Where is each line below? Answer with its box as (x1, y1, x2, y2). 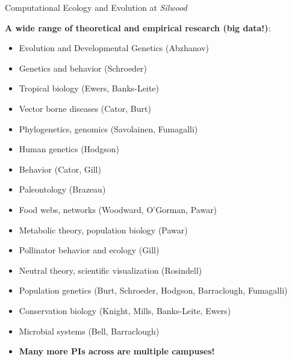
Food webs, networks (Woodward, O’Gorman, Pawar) (19, 203, 217, 215)
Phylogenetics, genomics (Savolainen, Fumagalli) (19, 122, 198, 135)
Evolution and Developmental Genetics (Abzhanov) (19, 42, 209, 54)
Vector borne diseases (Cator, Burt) (19, 102, 151, 114)
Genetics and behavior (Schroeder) (19, 61, 148, 74)
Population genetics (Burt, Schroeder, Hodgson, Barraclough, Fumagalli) (19, 284, 288, 297)
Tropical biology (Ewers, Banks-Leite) (19, 82, 159, 94)
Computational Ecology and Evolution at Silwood (5, 1, 187, 13)
